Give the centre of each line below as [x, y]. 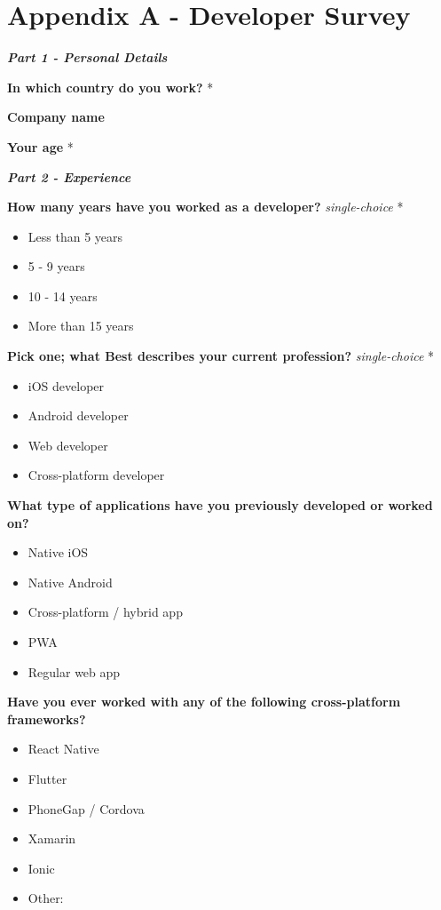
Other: [46, 898]
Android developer [78, 415]
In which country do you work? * [110, 87]
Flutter [47, 778]
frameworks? [47, 718]
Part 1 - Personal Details [87, 57]
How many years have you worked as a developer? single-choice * [205, 207]
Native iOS [58, 552]
